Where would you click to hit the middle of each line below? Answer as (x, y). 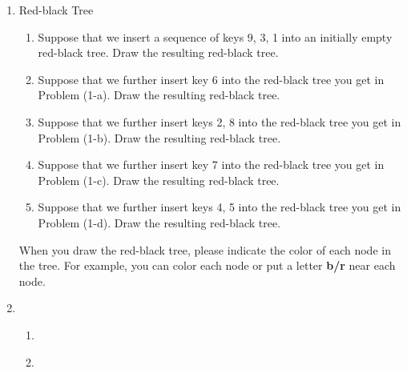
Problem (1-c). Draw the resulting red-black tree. (159, 180)
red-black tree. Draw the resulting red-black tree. (158, 52)
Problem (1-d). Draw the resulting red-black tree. (159, 222)
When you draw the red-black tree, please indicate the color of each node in (205, 249)
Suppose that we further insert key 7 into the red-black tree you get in (211, 164)
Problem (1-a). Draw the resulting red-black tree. (159, 95)
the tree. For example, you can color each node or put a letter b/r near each (207, 265)
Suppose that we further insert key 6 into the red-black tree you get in (211, 79)
